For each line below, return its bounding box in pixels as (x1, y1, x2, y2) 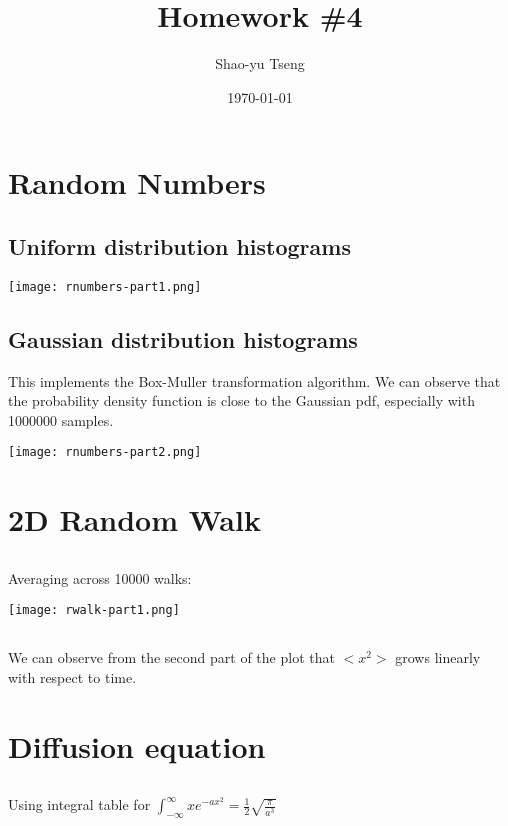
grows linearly (395, 647, 481, 668)
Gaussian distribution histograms (8, 323, 358, 354)
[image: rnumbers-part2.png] (8, 445, 202, 460)
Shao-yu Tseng (215, 53, 305, 74)
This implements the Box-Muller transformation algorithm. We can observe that (8, 370, 501, 391)
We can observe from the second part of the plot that (8, 647, 335, 668)
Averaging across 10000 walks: (8, 567, 192, 588)
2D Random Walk (8, 499, 261, 540)
